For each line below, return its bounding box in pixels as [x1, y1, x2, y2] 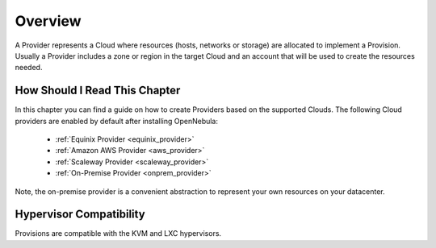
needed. [15, 63, 43, 72]
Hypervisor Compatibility [15, 208, 145, 221]
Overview [15, 12, 82, 30]
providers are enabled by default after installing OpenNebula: [15, 116, 218, 126]
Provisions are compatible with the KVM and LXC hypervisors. [15, 229, 222, 238]
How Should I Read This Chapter [15, 84, 181, 97]
